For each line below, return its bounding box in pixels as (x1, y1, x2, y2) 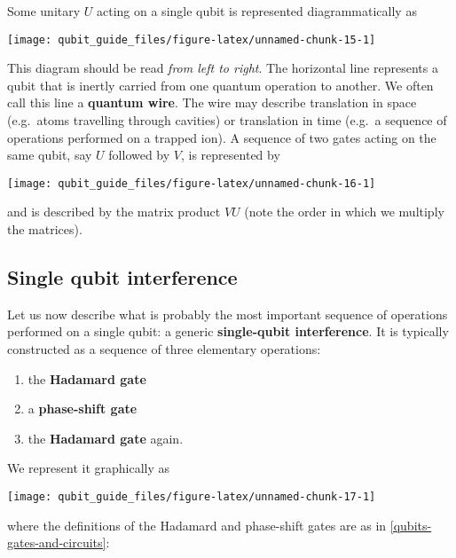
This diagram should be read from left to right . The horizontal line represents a (7, 59, 438, 77)
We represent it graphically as (7, 459, 170, 477)
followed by (108, 145, 170, 164)
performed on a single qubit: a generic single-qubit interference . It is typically (7, 322, 449, 341)
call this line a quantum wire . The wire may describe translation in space (7, 93, 417, 112)
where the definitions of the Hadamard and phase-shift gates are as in (7, 515, 387, 534)
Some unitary (7, 2, 81, 20)
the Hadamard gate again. (28, 428, 184, 447)
